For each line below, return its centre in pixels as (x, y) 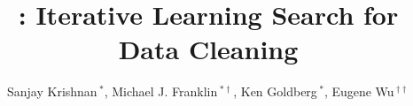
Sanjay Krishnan (52, 91)
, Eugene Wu (359, 91)
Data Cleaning (208, 49)
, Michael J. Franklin (161, 91)
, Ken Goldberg (275, 91)
